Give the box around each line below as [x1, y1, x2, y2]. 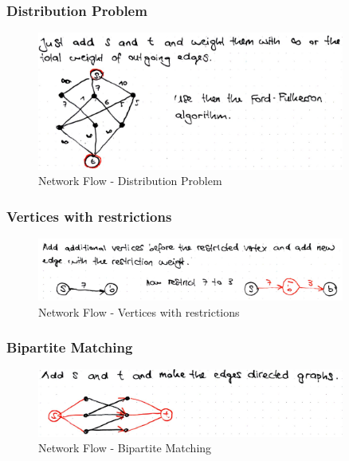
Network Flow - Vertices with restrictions [38, 303, 240, 320]
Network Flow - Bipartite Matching [38, 439, 212, 456]
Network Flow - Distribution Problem [38, 172, 222, 189]
